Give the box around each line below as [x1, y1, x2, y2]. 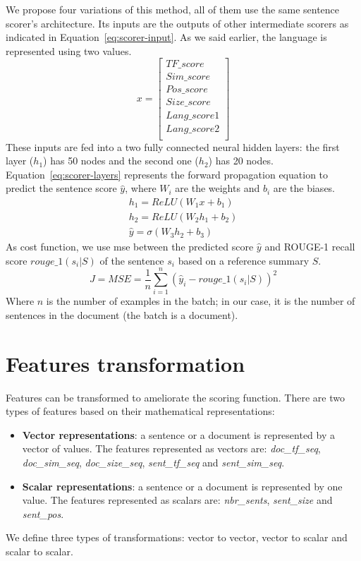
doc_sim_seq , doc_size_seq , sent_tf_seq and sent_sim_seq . [22, 455, 285, 470]
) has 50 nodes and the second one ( [43, 153, 199, 168]
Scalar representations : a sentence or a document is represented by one [22, 478, 343, 493]
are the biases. [273, 181, 336, 195]
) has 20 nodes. [208, 153, 274, 168]
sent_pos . [22, 506, 64, 521]
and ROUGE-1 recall [264, 239, 355, 254]
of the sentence [99, 253, 164, 267]
